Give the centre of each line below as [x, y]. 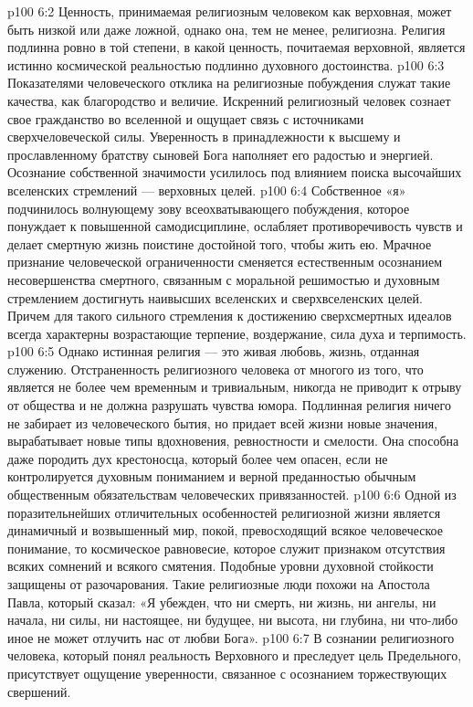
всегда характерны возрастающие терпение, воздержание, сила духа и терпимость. [237, 333]
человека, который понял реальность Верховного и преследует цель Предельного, [235, 655]
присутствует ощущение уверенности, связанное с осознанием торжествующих [227, 673]
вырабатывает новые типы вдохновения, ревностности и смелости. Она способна [233, 441]
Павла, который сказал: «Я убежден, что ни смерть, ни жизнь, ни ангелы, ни [222, 601]
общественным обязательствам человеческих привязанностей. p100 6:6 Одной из [232, 495]
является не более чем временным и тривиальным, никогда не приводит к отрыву [235, 387]
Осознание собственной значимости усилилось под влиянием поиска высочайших [235, 172]
